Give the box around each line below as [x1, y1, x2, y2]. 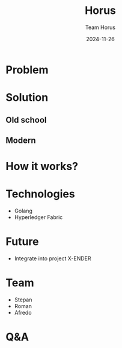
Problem [5, 63, 49, 76]
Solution [5, 91, 49, 105]
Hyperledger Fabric [14, 214, 63, 221]
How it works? [5, 160, 79, 173]
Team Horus [85, 24, 116, 31]
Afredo [14, 309, 32, 316]
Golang [14, 207, 32, 215]
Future [5, 235, 40, 249]
